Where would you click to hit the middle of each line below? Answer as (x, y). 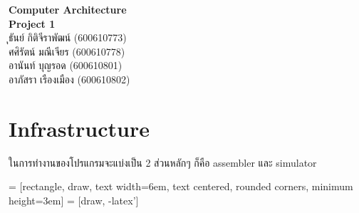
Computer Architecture (68, 9)
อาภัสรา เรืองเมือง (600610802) (69, 79)
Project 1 (32, 23)
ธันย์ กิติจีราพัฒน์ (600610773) (68, 37)
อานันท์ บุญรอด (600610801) (66, 65)
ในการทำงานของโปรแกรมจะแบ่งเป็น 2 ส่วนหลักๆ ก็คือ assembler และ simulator (163, 162)
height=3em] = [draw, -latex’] (74, 200)
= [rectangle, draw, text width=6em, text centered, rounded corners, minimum (181, 186)
